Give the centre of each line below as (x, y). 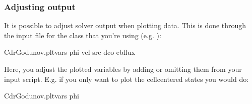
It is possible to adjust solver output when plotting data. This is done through (125, 25)
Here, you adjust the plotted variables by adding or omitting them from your (123, 69)
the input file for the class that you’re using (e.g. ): (83, 35)
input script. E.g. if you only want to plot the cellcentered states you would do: (127, 79)
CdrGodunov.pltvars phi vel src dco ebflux (70, 52)
